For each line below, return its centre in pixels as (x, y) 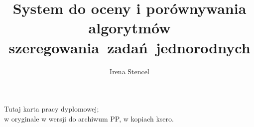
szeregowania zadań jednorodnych (129, 47)
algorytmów (129, 28)
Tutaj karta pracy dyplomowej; (52, 109)
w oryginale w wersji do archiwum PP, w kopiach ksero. (89, 118)
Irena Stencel (129, 71)
